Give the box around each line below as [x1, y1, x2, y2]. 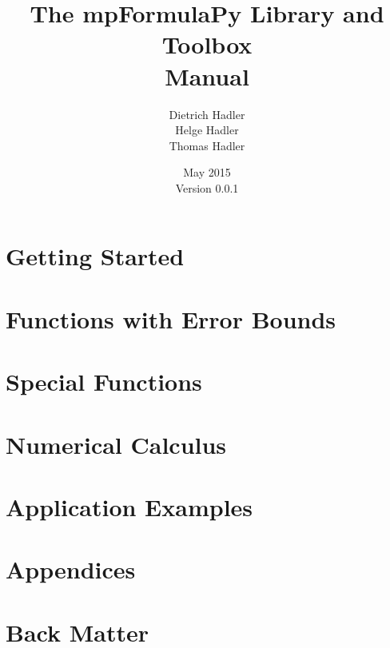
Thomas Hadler [169, 137, 245, 153]
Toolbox [161, 28, 253, 61]
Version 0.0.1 [175, 179, 239, 196]
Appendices [6, 553, 136, 586]
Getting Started [6, 240, 185, 272]
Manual [165, 59, 249, 92]
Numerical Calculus [6, 427, 227, 460]
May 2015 [183, 164, 231, 181]
